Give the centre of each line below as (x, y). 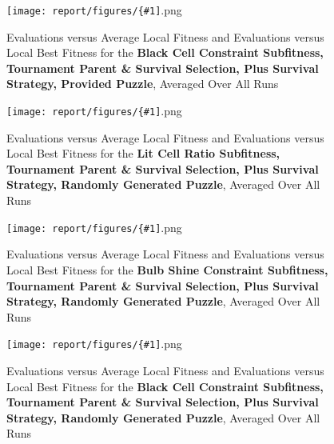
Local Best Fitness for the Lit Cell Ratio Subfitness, (143, 153)
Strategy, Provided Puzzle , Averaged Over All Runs (143, 84)
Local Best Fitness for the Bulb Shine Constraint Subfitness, (167, 269)
